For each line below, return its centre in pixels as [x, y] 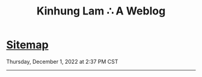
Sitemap [28, 45]
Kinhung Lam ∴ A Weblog [101, 11]
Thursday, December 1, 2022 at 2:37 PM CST [62, 61]
